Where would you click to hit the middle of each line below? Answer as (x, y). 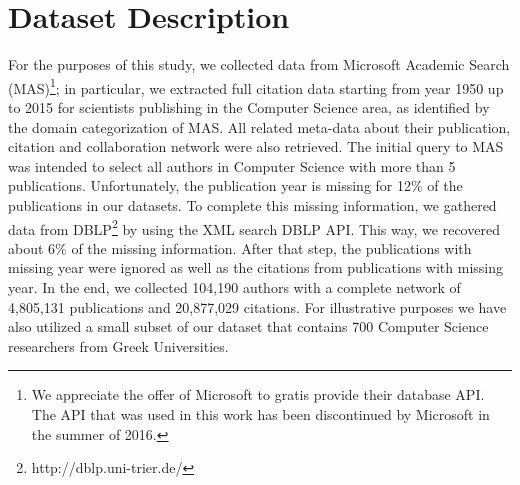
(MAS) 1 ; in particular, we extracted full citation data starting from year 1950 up (256, 86)
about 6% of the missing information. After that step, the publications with (240, 247)
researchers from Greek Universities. (118, 345)
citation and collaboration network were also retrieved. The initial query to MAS (256, 146)
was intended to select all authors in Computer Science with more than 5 (232, 165)
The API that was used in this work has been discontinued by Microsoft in (260, 413)
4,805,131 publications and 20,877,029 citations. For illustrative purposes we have (257, 306)
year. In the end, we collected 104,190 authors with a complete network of (234, 286)
